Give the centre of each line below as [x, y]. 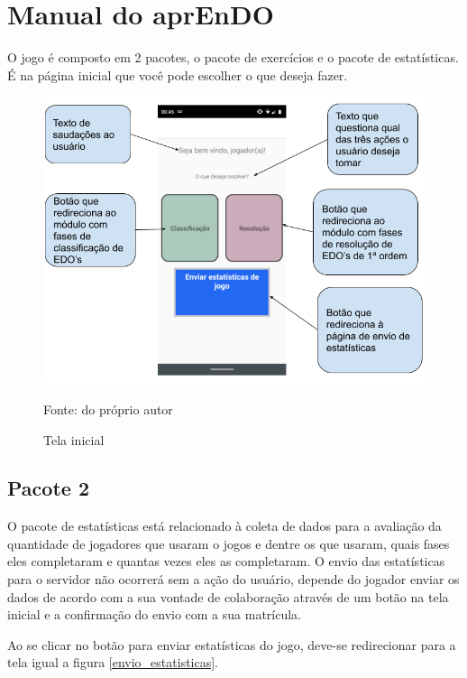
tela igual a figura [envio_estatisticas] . [113, 662]
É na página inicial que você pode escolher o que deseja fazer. [178, 74]
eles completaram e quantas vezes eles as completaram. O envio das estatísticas [226, 561]
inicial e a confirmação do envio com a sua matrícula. [155, 614]
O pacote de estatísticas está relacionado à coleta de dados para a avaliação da [224, 526]
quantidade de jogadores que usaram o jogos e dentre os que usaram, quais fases [229, 543]
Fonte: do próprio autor [108, 409]
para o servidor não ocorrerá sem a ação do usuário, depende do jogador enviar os [233, 579]
